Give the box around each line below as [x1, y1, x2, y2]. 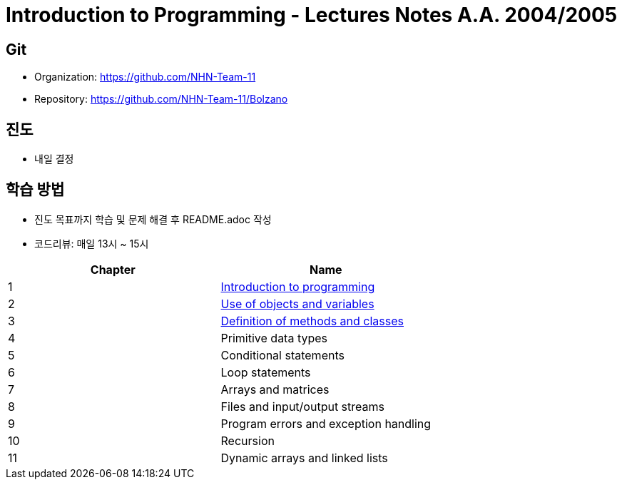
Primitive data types [220, 330, 328, 345]
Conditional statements [220, 347, 345, 362]
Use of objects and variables [220, 296, 374, 311]
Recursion [220, 433, 275, 448]
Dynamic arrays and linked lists [220, 450, 388, 465]
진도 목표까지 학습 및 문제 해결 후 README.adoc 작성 [34, 213, 272, 225]
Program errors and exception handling [220, 416, 432, 431]
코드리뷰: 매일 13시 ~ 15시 [34, 237, 149, 250]
